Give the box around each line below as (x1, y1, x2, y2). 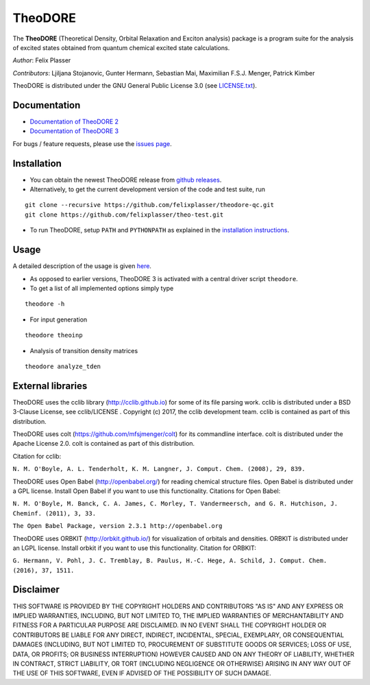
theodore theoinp (25, 331, 83, 339)
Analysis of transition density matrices (29, 346, 138, 354)
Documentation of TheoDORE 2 (29, 117, 119, 126)
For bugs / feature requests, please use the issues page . (12, 139, 173, 147)
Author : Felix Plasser (12, 56, 71, 64)
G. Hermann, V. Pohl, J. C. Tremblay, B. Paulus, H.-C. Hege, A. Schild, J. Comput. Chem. (12, 557, 328, 565)
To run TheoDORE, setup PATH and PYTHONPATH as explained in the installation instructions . (29, 226, 290, 235)
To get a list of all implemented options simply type (29, 284, 174, 292)
